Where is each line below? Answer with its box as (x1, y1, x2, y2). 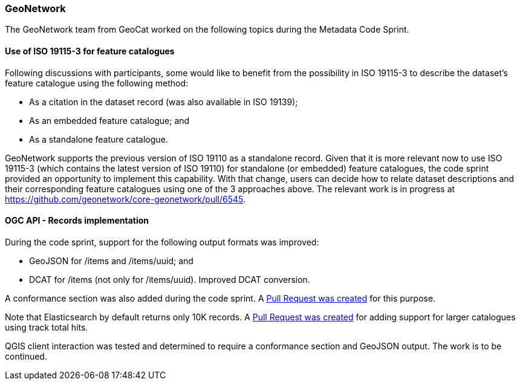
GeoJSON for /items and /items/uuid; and (29, 255, 193, 266)
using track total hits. (5, 322, 88, 332)
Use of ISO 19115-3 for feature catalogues (5, 45, 175, 56)
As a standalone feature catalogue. (29, 134, 168, 144)
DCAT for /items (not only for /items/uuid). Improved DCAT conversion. (29, 274, 310, 285)
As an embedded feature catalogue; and (29, 115, 190, 126)
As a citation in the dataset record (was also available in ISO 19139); (29, 96, 298, 107)
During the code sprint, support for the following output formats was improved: (5, 236, 319, 247)
